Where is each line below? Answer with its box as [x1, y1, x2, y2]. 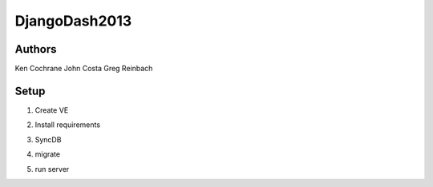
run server [34, 164, 70, 173]
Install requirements [34, 120, 100, 129]
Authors [14, 42, 57, 56]
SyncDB [34, 134, 62, 144]
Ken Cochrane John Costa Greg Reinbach [14, 64, 153, 74]
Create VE [34, 105, 69, 115]
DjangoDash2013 [14, 12, 132, 30]
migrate [34, 149, 60, 159]
